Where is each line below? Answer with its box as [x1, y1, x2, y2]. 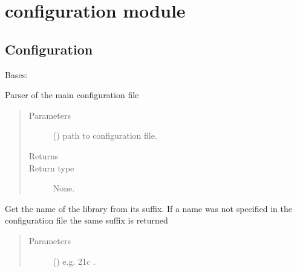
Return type [28, 161, 74, 174]
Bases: [5, 68, 28, 81]
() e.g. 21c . [53, 254, 96, 267]
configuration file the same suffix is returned [5, 214, 168, 227]
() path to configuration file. [53, 129, 157, 142]
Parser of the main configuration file [5, 88, 139, 101]
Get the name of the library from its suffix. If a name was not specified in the [5, 202, 292, 214]
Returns [28, 149, 59, 162]
